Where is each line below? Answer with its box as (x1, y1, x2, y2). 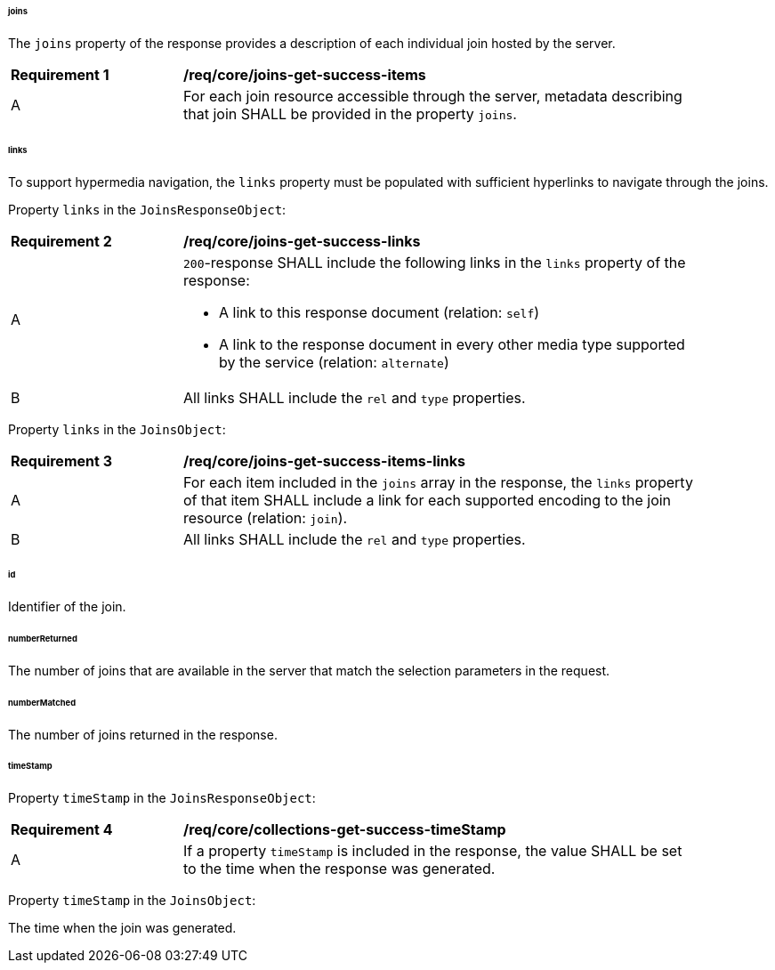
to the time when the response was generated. (183, 860, 496, 878)
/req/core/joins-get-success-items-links (183, 451, 466, 470)
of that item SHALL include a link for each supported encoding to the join (183, 490, 672, 509)
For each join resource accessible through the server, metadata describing (183, 86, 682, 105)
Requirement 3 (11, 451, 112, 470)
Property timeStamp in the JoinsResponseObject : (8, 790, 316, 806)
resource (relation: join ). (183, 508, 348, 527)
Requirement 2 (11, 231, 112, 250)
